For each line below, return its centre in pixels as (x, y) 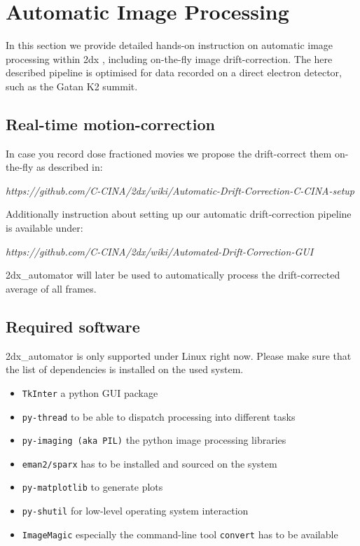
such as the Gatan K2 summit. (72, 86)
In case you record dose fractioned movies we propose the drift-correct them (169, 153)
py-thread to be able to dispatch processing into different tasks (159, 416)
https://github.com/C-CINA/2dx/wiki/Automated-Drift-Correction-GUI (160, 251)
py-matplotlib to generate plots (92, 487)
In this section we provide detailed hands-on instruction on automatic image (169, 45)
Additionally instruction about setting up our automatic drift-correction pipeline (179, 214)
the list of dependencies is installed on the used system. (125, 369)
